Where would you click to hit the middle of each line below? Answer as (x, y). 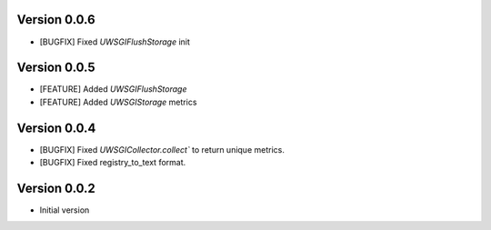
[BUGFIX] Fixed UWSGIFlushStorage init (115, 42)
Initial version (65, 210)
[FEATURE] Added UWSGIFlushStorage (113, 89)
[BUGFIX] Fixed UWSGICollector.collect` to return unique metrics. (162, 149)
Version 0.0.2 (56, 188)
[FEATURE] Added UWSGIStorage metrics (118, 102)
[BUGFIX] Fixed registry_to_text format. (113, 163)
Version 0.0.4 (56, 128)
